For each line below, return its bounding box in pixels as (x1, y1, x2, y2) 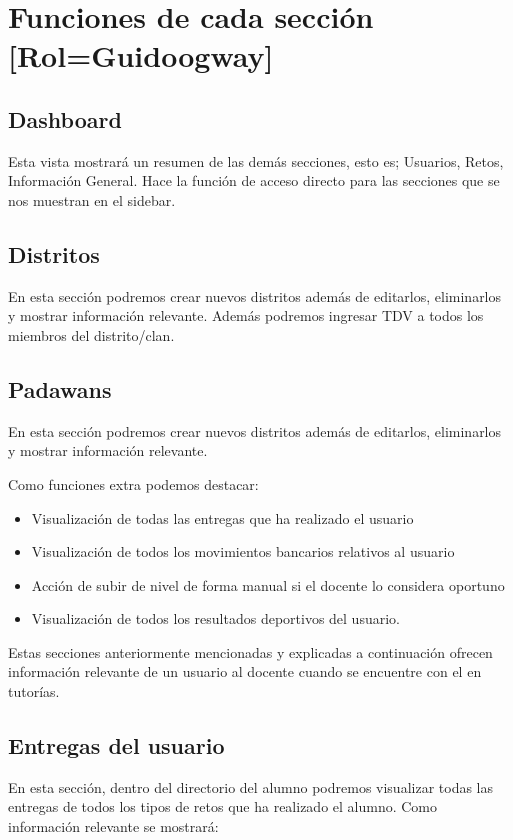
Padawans (8, 373, 112, 404)
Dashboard (8, 103, 122, 134)
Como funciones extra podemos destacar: (8, 473, 259, 494)
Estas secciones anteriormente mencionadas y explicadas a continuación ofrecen (8, 641, 493, 662)
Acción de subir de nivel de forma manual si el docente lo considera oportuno (31, 574, 505, 595)
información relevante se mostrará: (8, 816, 219, 837)
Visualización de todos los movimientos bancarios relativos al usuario (31, 541, 455, 562)
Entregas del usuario (8, 730, 225, 761)
